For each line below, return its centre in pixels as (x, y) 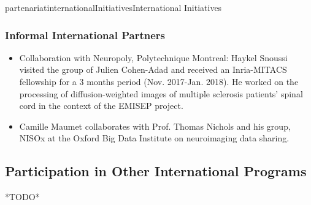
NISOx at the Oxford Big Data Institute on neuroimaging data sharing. (154, 138)
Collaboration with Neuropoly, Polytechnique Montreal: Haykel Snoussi (153, 57)
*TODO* (22, 197)
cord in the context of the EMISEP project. (101, 106)
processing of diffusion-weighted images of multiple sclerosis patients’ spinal (161, 93)
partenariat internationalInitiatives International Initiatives (113, 7)
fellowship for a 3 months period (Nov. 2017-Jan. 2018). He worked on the (159, 81)
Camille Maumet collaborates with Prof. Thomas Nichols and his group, (155, 126)
